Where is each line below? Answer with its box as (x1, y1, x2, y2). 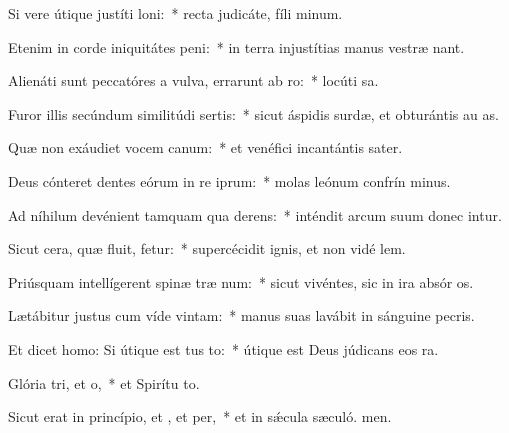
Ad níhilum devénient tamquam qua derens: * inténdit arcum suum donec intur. (8, 204, 502, 225)
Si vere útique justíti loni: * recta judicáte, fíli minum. (8, 3, 343, 23)
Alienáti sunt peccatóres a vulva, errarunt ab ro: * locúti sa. (8, 70, 379, 91)
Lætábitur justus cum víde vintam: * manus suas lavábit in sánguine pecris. (8, 305, 475, 326)
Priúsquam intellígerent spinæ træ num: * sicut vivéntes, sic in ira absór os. (8, 271, 474, 292)
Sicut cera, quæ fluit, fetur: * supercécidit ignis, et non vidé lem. (8, 238, 406, 259)
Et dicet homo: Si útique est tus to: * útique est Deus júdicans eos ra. (8, 338, 439, 359)
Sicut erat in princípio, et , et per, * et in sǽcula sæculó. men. (8, 406, 392, 427)
